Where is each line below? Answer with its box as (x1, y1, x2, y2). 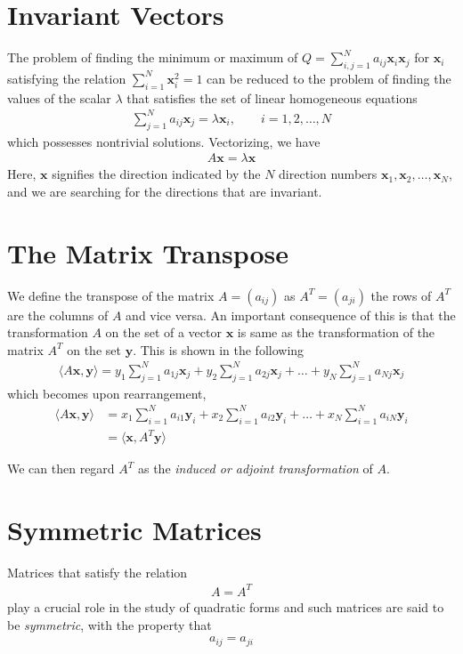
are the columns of (7, 305, 109, 324)
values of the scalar (7, 88, 111, 107)
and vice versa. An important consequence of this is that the (126, 305, 456, 324)
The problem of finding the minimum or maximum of (7, 48, 298, 67)
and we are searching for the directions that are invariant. (7, 182, 322, 200)
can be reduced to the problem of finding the (207, 69, 451, 87)
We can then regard (7, 459, 115, 478)
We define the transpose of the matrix (7, 286, 215, 304)
